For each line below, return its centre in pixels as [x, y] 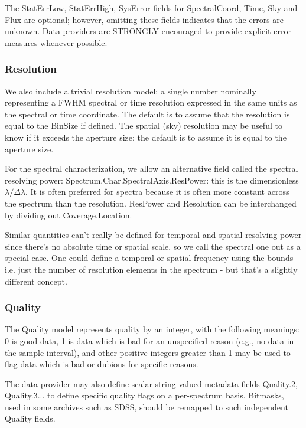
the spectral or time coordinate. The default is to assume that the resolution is [147, 114]
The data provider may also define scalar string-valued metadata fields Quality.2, [151, 383]
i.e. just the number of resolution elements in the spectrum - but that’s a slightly [151, 269]
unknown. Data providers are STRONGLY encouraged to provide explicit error [148, 31]
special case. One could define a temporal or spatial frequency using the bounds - [152, 258]
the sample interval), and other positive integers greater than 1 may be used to [148, 352]
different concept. [36, 281]
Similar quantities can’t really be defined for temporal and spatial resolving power [153, 235]
